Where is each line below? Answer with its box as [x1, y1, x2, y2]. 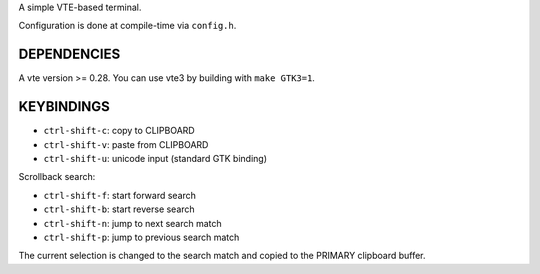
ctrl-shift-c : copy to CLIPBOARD [43, 125, 195, 137]
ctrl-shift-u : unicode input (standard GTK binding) [43, 152, 267, 164]
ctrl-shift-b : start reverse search [43, 203, 195, 215]
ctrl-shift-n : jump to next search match [43, 217, 222, 229]
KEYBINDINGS [18, 98, 110, 115]
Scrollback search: [18, 171, 96, 183]
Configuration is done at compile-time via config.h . [18, 20, 237, 32]
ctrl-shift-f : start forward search [43, 189, 197, 201]
